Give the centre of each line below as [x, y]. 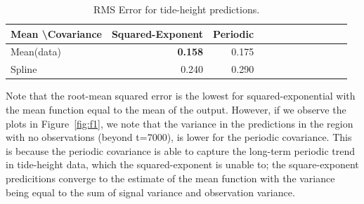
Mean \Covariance [56, 33]
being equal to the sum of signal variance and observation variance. [150, 192]
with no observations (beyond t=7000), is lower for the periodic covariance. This [179, 137]
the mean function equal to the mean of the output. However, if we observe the [176, 109]
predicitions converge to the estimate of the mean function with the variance [170, 178]
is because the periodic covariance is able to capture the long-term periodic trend [181, 150]
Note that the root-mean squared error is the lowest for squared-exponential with [181, 96]
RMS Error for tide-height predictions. [177, 9]
